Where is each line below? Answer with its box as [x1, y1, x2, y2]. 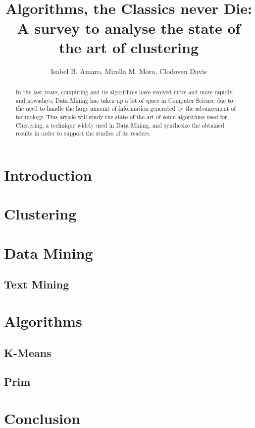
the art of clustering [58, 37, 199, 57]
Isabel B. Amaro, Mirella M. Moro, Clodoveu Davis [51, 66, 207, 76]
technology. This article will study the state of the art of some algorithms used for [15, 113, 227, 121]
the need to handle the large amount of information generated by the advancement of [15, 104, 236, 113]
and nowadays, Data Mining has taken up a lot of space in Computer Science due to [15, 96, 233, 104]
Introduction [4, 165, 92, 185]
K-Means [4, 345, 51, 360]
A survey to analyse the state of [17, 17, 241, 38]
